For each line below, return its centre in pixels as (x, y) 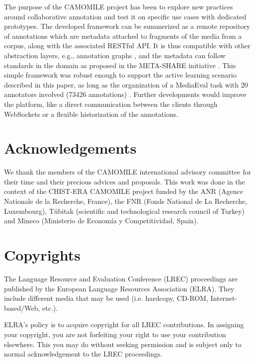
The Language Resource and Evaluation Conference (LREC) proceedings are (121, 278)
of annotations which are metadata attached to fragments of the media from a (123, 36)
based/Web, (22, 308)
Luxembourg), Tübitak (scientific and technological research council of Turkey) (125, 211)
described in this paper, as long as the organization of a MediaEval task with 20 (126, 84)
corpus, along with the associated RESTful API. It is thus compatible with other (127, 45)
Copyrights (42, 255)
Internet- (224, 298)
